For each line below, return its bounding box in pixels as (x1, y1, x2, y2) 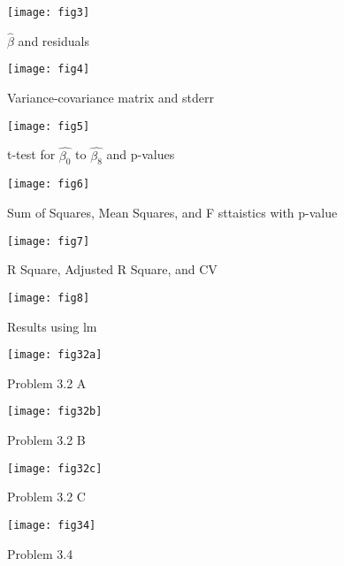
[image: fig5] (7, 119, 90, 133)
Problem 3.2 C (7, 487, 86, 506)
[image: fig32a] (7, 348, 103, 362)
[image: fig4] (7, 63, 90, 76)
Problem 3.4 (7, 544, 73, 562)
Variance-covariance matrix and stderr (7, 88, 214, 107)
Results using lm (7, 317, 97, 335)
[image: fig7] (7, 234, 90, 248)
